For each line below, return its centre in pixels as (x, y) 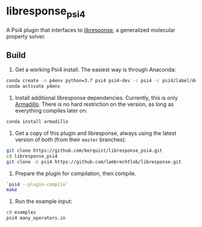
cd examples (21, 213)
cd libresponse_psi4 (32, 156)
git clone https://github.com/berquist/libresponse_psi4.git (84, 151)
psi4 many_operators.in (36, 218)
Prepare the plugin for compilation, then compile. (75, 173)
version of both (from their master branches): (70, 139)
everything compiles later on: (51, 111)
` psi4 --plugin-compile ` (37, 184)
